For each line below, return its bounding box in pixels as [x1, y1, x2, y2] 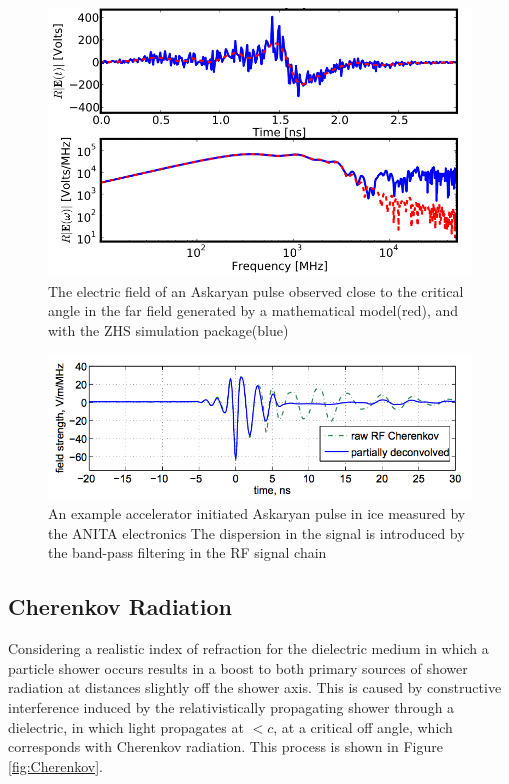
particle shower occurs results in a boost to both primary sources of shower [8, 657, 468, 678]
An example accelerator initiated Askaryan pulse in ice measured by [48, 503, 466, 524]
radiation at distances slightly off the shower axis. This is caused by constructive [8, 677, 502, 698]
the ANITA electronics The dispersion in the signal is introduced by [48, 522, 465, 543]
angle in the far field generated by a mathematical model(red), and [48, 300, 459, 321]
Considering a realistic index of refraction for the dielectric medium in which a [8, 638, 489, 659]
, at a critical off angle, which [273, 716, 453, 737]
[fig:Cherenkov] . [8, 755, 103, 776]
